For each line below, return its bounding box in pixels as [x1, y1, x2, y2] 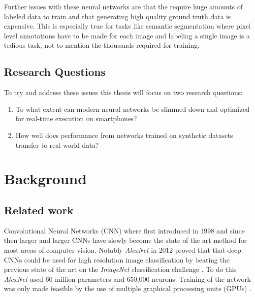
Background [4, 168, 87, 189]
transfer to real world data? [15, 139, 99, 150]
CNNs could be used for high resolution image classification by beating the [4, 254, 230, 264]
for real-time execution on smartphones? [15, 113, 137, 124]
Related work [4, 202, 74, 217]
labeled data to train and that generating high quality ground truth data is [4, 11, 231, 21]
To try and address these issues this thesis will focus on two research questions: [4, 87, 243, 98]
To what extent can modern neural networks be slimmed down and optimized [15, 103, 250, 114]
